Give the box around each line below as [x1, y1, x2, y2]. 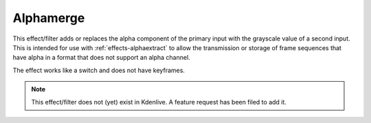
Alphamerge [12, 10, 85, 25]
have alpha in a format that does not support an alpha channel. [12, 54, 190, 62]
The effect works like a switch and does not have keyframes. [12, 66, 185, 74]
